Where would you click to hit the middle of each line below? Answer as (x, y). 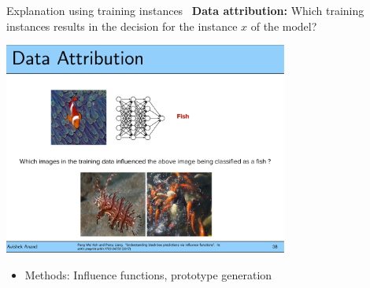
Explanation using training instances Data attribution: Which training (185, 10)
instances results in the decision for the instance (122, 26)
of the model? (284, 26)
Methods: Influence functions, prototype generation (148, 275)
